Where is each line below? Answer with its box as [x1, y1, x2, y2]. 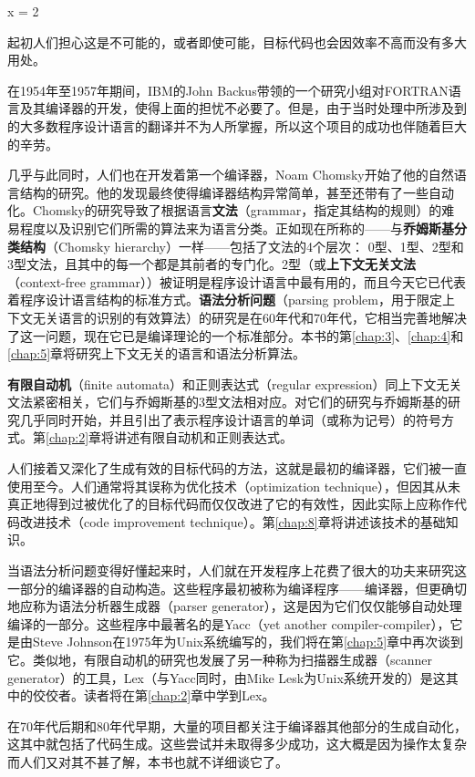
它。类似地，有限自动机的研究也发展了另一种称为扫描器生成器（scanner [7, 650, 433, 668]
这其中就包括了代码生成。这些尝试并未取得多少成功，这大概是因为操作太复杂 [7, 734, 467, 753]
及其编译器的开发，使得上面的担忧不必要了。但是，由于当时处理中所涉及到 [19, 98, 467, 118]
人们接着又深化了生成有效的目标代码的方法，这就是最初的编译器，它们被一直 [7, 459, 467, 478]
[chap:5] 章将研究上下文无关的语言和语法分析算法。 [7, 344, 306, 363]
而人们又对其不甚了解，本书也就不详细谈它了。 [7, 751, 288, 771]
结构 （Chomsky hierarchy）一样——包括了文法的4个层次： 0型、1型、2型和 [19, 236, 464, 255]
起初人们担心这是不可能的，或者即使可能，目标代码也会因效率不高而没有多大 [7, 32, 467, 51]
